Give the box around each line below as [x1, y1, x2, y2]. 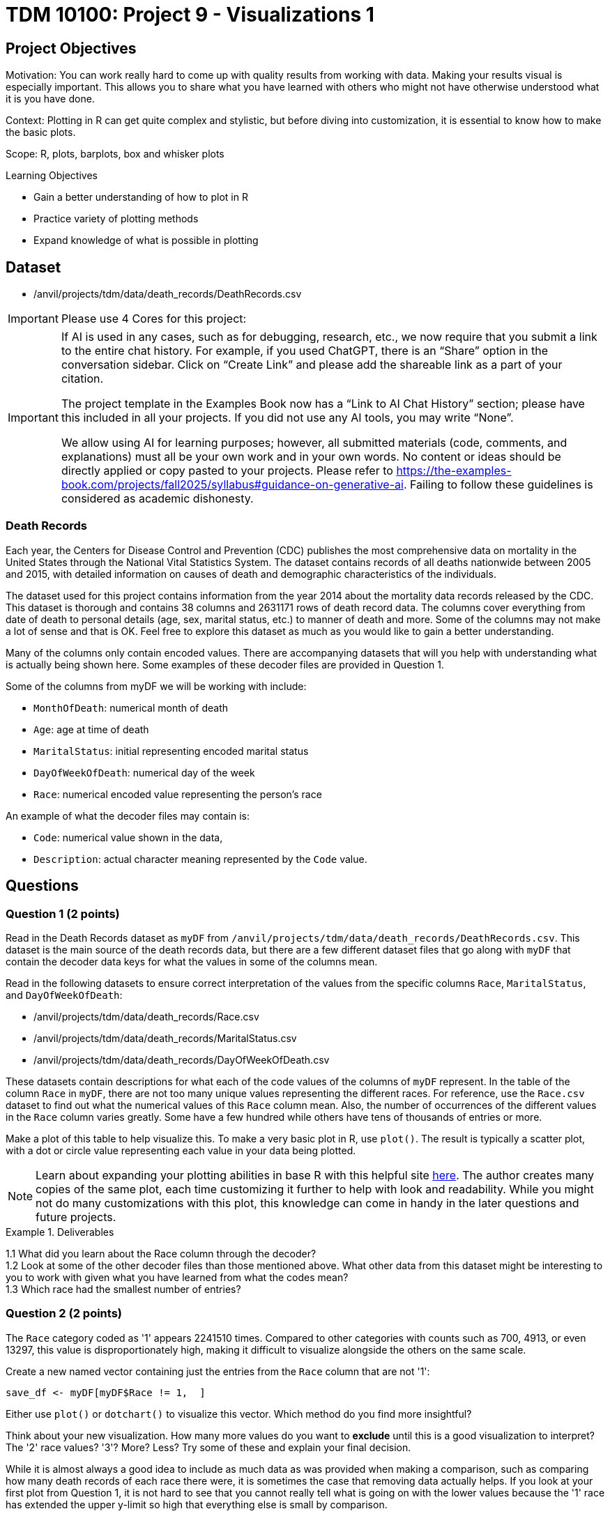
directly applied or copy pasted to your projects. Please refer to [61, 464, 393, 478]
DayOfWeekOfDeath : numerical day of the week [33, 766, 255, 779]
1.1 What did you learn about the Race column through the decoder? [6, 1247, 317, 1259]
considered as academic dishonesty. [61, 491, 254, 506]
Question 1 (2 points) [6, 906, 120, 921]
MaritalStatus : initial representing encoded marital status [33, 744, 309, 757]
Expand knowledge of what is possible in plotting [33, 234, 259, 247]
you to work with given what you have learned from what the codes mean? [6, 1271, 349, 1283]
